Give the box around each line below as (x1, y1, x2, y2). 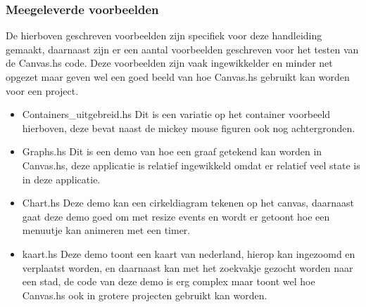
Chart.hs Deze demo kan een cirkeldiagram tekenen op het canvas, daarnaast (22, 195, 354, 210)
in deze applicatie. (22, 171, 101, 186)
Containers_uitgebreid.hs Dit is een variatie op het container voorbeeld (22, 107, 331, 122)
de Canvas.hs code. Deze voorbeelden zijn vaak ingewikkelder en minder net (6, 55, 333, 70)
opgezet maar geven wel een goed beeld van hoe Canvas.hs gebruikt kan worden (6, 70, 350, 84)
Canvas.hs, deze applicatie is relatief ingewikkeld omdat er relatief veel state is (22, 157, 360, 172)
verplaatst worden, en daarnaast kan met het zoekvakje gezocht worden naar (22, 260, 353, 275)
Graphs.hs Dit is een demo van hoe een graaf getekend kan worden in (22, 144, 322, 159)
